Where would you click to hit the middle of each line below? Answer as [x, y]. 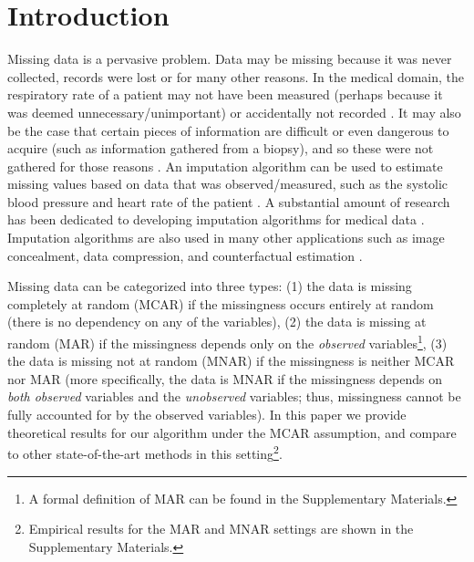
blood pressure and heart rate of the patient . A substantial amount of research [229, 201]
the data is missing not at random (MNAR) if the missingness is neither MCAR [231, 361]
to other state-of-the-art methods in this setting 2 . [145, 452]
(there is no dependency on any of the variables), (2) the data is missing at [217, 322]
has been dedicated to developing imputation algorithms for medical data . [216, 219]
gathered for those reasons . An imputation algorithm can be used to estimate [225, 166]
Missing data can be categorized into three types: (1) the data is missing [210, 286]
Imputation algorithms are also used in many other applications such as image [226, 238]
